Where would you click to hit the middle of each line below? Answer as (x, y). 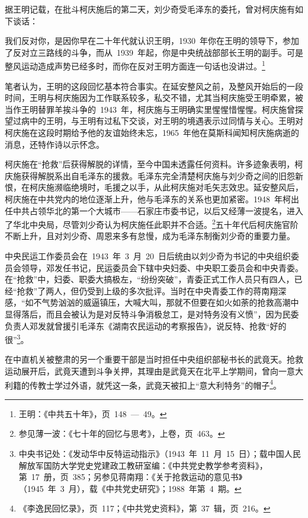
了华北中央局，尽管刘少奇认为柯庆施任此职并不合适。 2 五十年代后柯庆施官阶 (152, 223)
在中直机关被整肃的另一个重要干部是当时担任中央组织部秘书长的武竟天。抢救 (154, 359)
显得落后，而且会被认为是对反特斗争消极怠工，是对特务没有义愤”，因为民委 (152, 314)
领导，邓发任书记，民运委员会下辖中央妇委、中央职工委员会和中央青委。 (162, 267)
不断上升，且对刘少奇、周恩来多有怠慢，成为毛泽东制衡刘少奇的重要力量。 (150, 236)
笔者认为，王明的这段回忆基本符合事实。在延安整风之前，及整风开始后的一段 (154, 86)
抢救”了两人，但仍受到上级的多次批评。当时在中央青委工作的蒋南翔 (147, 290)
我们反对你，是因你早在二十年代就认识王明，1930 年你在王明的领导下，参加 (152, 41)
